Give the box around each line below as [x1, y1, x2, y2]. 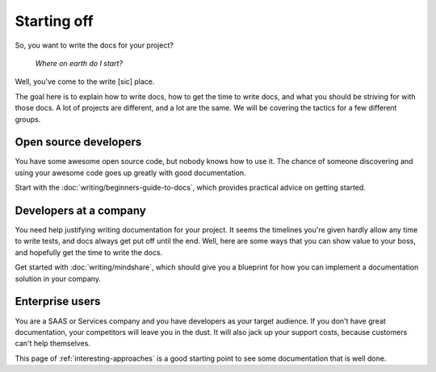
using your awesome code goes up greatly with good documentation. [15, 168, 246, 178]
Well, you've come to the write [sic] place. [15, 77, 155, 86]
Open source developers [15, 136, 142, 149]
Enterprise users [15, 295, 101, 308]
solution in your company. [15, 274, 101, 283]
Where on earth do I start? [35, 58, 124, 68]
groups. [15, 114, 41, 124]
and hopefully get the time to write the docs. [15, 247, 163, 257]
